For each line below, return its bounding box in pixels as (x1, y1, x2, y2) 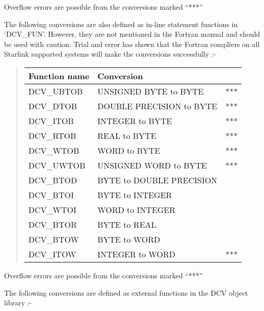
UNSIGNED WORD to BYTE (97, 159, 207, 171)
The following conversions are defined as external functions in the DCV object (4, 287, 248, 298)
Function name (28, 69, 90, 82)
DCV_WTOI (28, 203, 76, 216)
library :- (4, 297, 32, 308)
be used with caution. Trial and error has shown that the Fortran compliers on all (4, 38, 260, 49)
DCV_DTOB (28, 100, 77, 112)
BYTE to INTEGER (97, 188, 172, 201)
